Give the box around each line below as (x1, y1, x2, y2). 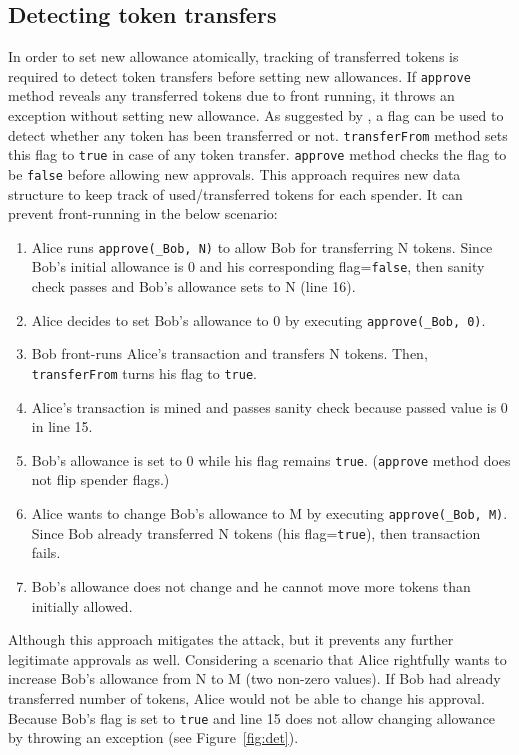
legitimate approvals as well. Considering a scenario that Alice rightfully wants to (8, 648, 507, 669)
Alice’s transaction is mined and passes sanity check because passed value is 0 (31, 396, 508, 417)
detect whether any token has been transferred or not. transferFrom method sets (8, 124, 508, 145)
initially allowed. (31, 595, 133, 616)
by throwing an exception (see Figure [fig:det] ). (8, 727, 299, 748)
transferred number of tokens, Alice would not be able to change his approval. (8, 687, 485, 708)
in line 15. (31, 416, 93, 437)
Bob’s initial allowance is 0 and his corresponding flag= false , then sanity (31, 256, 485, 277)
